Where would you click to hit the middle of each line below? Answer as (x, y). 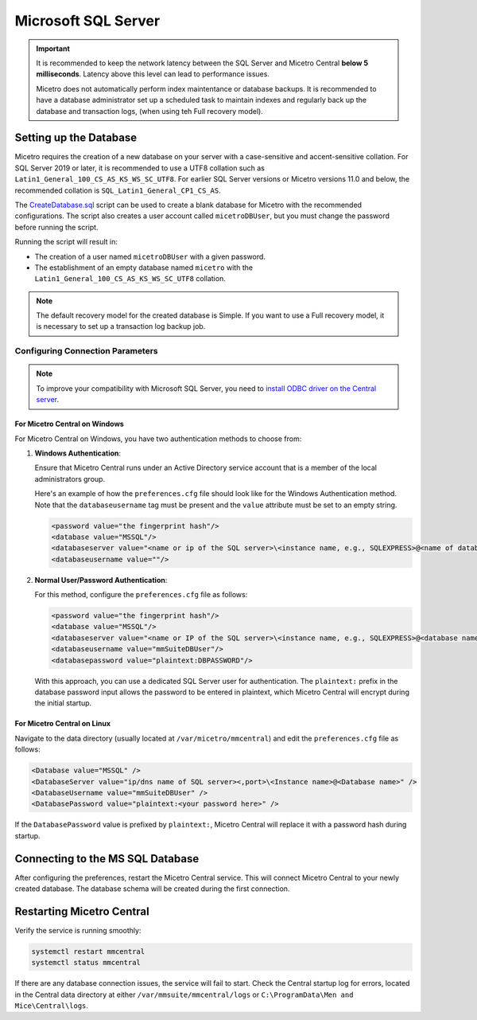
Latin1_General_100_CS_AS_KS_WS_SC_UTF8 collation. (130, 279)
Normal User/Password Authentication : (101, 580)
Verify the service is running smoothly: (78, 930)
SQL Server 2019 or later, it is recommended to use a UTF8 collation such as (140, 168)
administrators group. (70, 479)
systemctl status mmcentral (86, 963)
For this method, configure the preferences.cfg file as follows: (141, 595)
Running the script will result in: (66, 242)
